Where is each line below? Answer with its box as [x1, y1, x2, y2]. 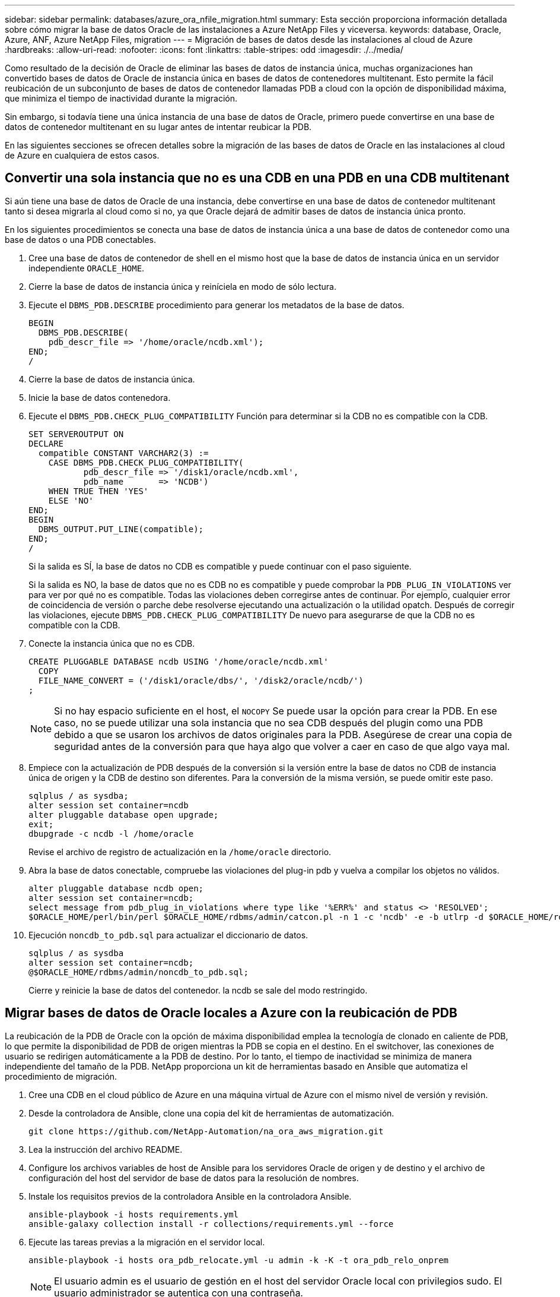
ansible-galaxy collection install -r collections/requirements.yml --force [28, 1219, 394, 1229]
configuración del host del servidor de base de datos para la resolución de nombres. [28, 1172, 359, 1183]
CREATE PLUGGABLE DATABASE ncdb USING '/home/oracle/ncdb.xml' [28, 656, 329, 666]
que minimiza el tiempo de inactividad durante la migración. [5, 93, 238, 103]
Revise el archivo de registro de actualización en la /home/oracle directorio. [28, 846, 332, 857]
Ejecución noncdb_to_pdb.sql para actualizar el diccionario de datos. [28, 929, 308, 940]
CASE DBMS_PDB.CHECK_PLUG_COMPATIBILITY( [48, 457, 244, 467]
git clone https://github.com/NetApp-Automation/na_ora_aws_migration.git [28, 1126, 384, 1136]
